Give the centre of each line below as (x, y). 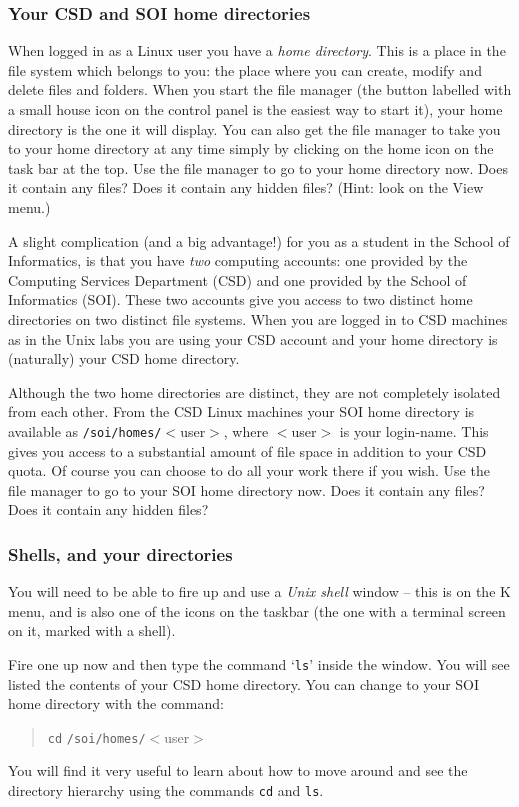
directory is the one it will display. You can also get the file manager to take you (254, 128)
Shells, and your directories (120, 553)
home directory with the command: (116, 703)
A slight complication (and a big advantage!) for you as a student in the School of (259, 240)
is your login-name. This (414, 430)
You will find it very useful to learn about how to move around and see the (238, 770)
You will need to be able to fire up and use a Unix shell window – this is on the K (259, 591)
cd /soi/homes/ (96, 738)
